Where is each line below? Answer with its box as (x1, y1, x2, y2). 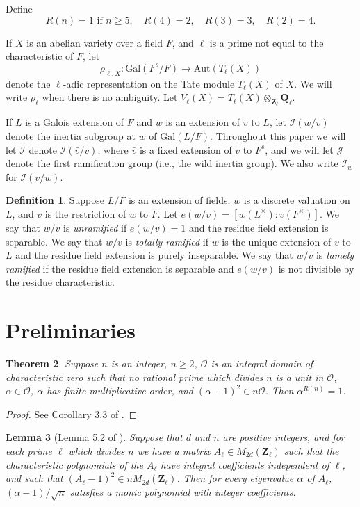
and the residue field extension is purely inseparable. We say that (15, 248, 293, 262)
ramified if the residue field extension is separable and (6, 261, 234, 275)
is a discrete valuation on (243, 193, 350, 207)
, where (97, 142, 129, 156)
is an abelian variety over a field (26, 35, 163, 49)
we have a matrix (137, 444, 211, 458)
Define (6, 1, 33, 15)
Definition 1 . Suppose (6, 193, 105, 207)
